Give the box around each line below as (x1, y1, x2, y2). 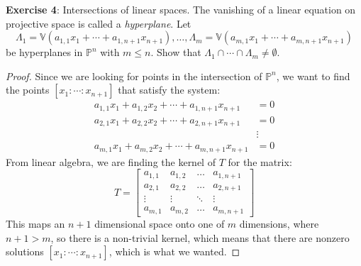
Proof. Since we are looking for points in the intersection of (6, 68, 262, 83)
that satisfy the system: (118, 82, 221, 97)
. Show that (150, 45, 201, 60)
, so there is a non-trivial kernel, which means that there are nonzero (50, 230, 350, 245)
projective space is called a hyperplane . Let (6, 16, 191, 31)
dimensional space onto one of (94, 216, 225, 231)
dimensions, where (239, 216, 319, 231)
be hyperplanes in (6, 45, 83, 60)
